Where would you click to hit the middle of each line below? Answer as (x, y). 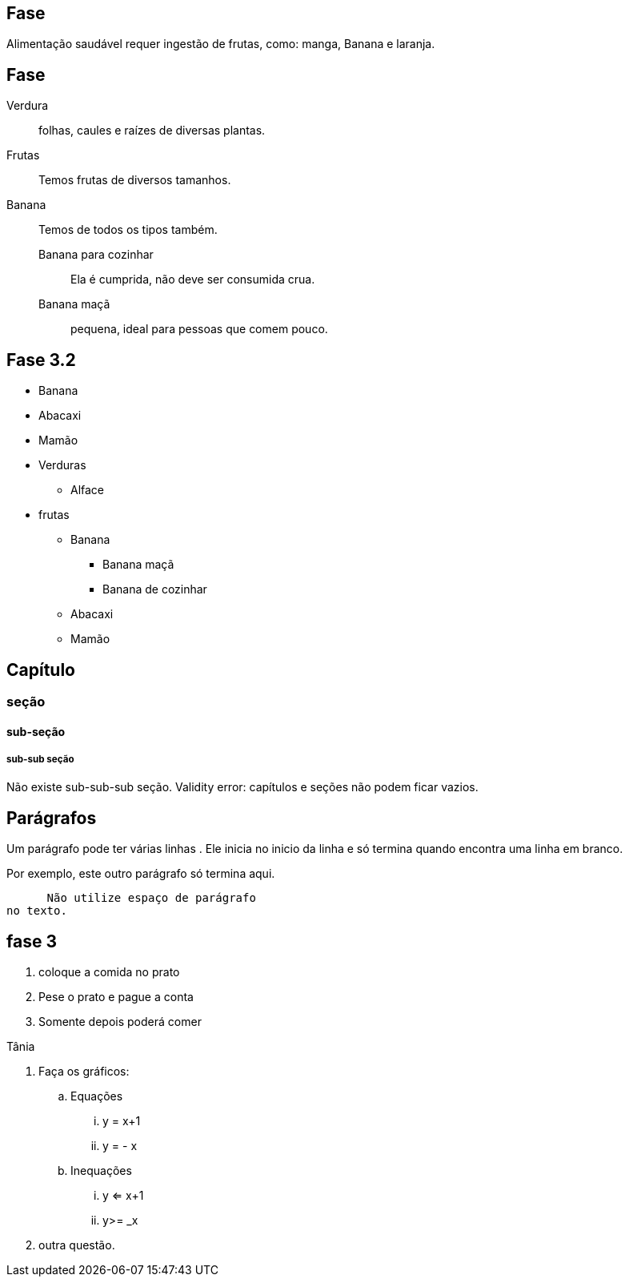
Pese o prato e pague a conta (116, 997)
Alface (88, 490)
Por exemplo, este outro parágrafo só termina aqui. (141, 874)
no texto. (37, 911)
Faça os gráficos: (84, 1072)
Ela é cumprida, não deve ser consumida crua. (193, 280)
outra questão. (77, 1245)
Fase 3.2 (41, 360)
